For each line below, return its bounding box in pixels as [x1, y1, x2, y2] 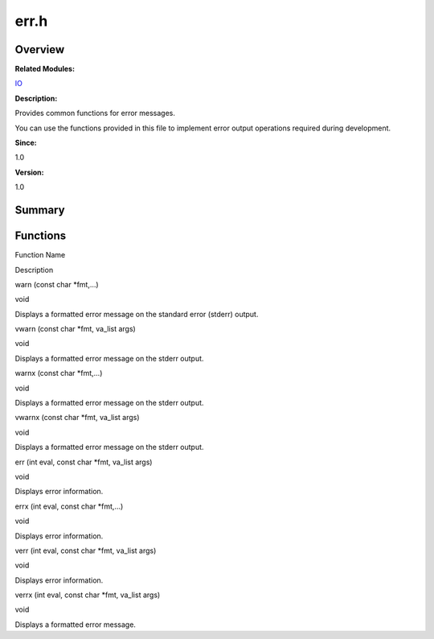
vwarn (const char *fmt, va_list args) [14, 324, 136, 334]
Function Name [14, 250, 66, 260]
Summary [14, 204, 65, 216]
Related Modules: [14, 64, 76, 74]
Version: [14, 167, 44, 177]
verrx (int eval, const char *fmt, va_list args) [14, 590, 161, 600]
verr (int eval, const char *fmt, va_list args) [14, 546, 157, 555]
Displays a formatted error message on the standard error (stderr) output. [14, 309, 259, 319]
